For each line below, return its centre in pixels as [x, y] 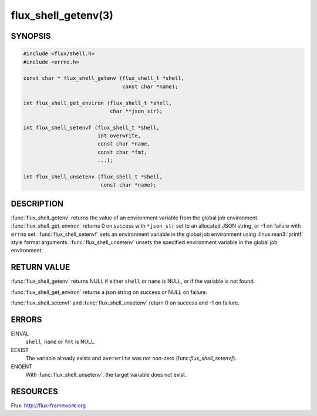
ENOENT [21, 366]
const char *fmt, [122, 152]
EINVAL [20, 334]
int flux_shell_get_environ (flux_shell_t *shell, [98, 103]
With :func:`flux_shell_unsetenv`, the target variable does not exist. [106, 375]
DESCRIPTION [37, 203]
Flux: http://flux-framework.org [48, 405]
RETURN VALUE [41, 267]
